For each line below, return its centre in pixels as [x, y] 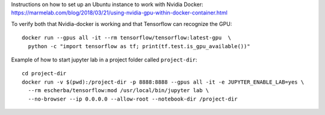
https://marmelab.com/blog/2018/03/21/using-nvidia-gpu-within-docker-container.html [119, 13]
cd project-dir [44, 73]
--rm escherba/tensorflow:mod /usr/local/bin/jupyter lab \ [119, 91]
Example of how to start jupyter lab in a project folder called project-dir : [104, 60]
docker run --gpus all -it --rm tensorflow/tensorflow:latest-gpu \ [127, 38]
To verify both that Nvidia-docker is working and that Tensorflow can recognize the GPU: [122, 23]
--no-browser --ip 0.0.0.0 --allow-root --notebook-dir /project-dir [133, 99]
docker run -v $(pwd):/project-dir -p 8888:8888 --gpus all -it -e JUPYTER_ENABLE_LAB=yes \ [163, 82]
